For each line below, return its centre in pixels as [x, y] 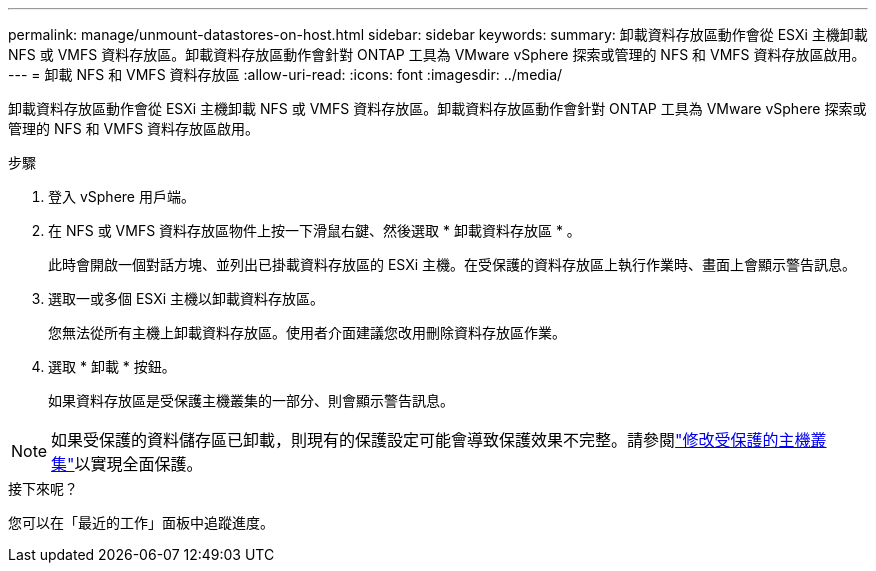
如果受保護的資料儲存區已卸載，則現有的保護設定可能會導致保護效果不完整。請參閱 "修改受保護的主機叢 [439, 440]
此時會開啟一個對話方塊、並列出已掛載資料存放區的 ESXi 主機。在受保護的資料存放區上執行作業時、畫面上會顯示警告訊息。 [452, 264]
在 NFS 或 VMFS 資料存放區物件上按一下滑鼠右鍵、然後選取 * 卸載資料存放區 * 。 [314, 230]
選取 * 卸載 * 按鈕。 [112, 366]
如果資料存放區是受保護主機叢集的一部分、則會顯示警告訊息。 [251, 400]
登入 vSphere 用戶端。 [121, 196]
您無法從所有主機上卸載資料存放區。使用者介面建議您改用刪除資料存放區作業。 [307, 332]
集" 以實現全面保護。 [127, 464]
